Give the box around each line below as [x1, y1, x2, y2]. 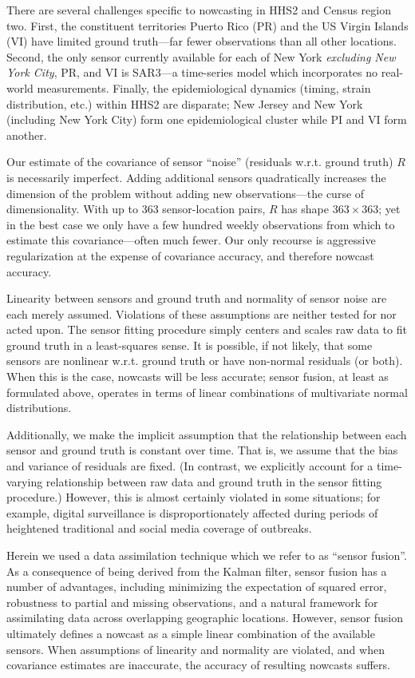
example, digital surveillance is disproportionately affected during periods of [6, 504, 378, 521]
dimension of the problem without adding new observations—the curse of [6, 184, 365, 201]
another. [6, 126, 47, 143]
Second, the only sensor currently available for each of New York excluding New [6, 48, 396, 65]
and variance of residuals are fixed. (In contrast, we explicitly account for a [6, 458, 373, 474]
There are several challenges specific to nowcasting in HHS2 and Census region [6, 2, 392, 18]
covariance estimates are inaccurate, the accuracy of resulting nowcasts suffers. [6, 656, 390, 673]
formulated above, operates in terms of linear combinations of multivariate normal [6, 383, 408, 400]
